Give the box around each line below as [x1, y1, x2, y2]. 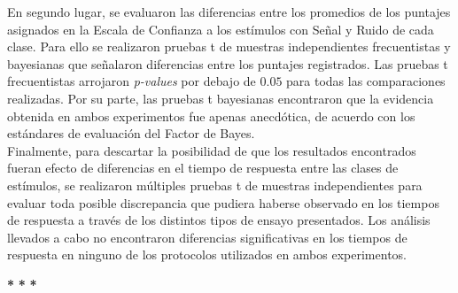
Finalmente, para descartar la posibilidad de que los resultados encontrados [7, 141, 416, 159]
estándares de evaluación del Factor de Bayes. [7, 124, 255, 143]
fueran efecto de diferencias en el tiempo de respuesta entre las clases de [7, 158, 399, 177]
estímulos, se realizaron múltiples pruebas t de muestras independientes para [7, 175, 423, 194]
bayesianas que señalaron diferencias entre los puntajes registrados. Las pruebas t [7, 54, 448, 73]
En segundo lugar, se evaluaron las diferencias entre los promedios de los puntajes [7, 3, 451, 20]
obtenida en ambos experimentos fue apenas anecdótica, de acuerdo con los [7, 106, 415, 125]
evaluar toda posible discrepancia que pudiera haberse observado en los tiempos [7, 193, 439, 212]
